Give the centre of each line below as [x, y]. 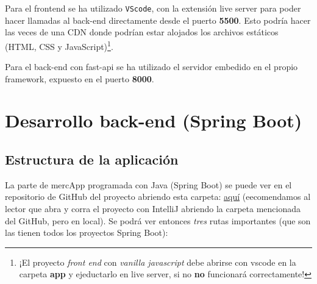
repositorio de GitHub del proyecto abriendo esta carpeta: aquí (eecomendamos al [158, 197]
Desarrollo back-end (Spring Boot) [154, 120]
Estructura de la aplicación [92, 159]
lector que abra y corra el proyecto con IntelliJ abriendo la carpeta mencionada [153, 209]
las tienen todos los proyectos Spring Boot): [87, 233]
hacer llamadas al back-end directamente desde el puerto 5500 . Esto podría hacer [158, 20]
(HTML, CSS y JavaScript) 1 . [59, 45]
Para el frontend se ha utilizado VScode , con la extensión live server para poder [153, 8]
